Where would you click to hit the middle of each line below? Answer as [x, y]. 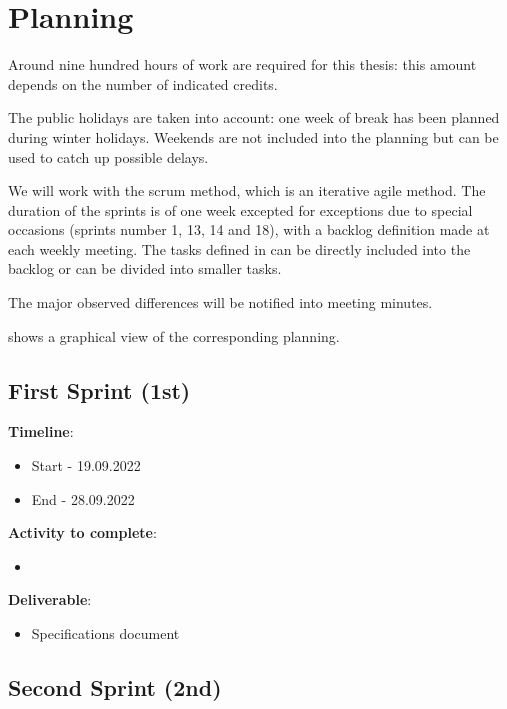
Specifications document [105, 633]
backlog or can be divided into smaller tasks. [145, 268]
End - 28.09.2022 [83, 498]
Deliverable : [50, 599]
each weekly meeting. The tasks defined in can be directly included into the [239, 248]
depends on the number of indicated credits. [143, 83]
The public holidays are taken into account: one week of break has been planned [254, 117]
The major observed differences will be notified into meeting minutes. [220, 302]
